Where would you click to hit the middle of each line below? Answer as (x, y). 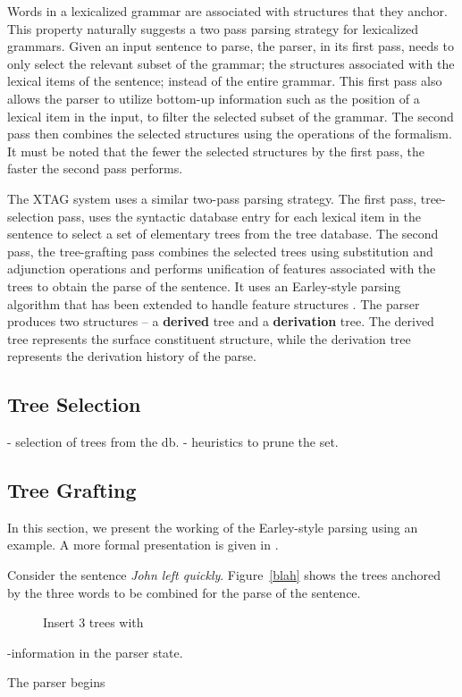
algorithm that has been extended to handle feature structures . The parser (214, 303)
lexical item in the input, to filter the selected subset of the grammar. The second (231, 116)
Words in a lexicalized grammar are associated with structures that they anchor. (227, 11)
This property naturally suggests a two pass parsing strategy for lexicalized (213, 28)
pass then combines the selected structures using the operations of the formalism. (230, 134)
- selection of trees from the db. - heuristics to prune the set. (173, 442)
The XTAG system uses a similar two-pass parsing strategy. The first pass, (212, 198)
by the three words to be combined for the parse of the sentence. (184, 592)
